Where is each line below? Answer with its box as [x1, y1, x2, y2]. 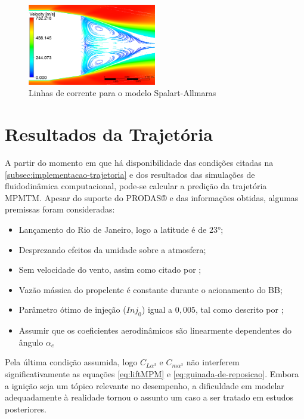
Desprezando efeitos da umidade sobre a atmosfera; [18, 243, 206, 255]
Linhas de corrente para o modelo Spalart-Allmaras [29, 87, 216, 99]
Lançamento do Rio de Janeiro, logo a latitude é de [18, 223, 207, 236]
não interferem [186, 356, 240, 368]
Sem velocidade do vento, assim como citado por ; [18, 263, 201, 276]
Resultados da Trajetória [5, 122, 213, 146]
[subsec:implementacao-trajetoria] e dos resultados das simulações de [5, 168, 255, 180]
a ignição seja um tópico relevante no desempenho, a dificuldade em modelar [5, 379, 284, 392]
